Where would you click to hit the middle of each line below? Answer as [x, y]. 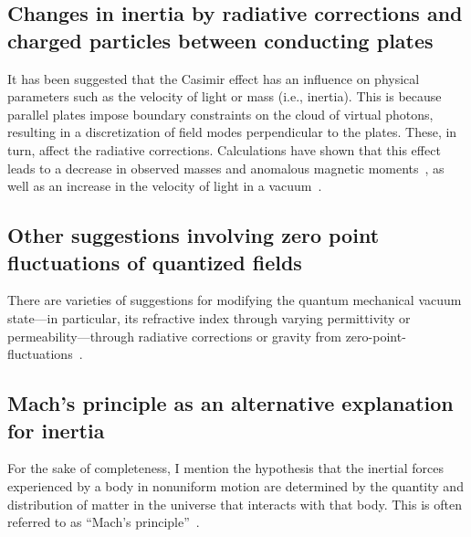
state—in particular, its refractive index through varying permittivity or [209, 317]
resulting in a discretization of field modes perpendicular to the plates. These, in [232, 132]
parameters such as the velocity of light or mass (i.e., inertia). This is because [225, 96]
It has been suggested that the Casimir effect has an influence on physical [214, 78]
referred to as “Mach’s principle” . [104, 522]
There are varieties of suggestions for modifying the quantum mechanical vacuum [235, 300]
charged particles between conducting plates [220, 40]
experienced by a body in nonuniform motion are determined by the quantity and [235, 485]
